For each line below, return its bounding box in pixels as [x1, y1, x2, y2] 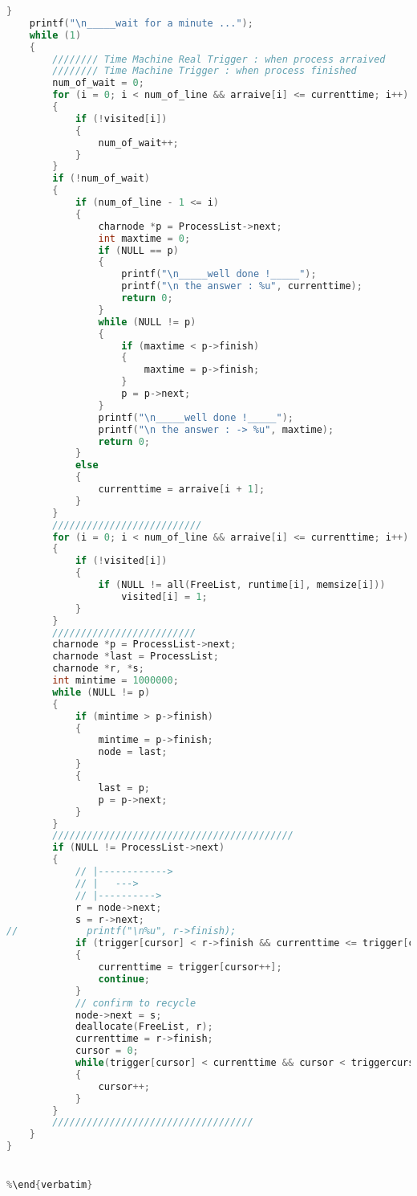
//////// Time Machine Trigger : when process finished [52, 65, 357, 77]
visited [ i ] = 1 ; [121, 590, 208, 602]
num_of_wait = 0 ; [52, 77, 144, 89]
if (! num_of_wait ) [52, 173, 151, 185]
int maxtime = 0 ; [98, 232, 191, 244]
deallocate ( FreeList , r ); [75, 1021, 213, 1033]
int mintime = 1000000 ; [52, 675, 179, 686]
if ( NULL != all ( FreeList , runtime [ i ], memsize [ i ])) [98, 579, 386, 590]
